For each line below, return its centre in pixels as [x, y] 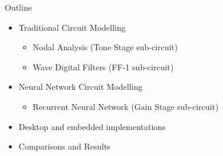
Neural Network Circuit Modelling [81, 87]
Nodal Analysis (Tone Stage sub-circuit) [105, 47]
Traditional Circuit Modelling [72, 27]
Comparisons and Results [65, 146]
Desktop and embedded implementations [92, 126]
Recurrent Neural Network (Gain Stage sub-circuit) [126, 106]
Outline [18, 7]
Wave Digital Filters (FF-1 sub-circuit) [103, 66]
